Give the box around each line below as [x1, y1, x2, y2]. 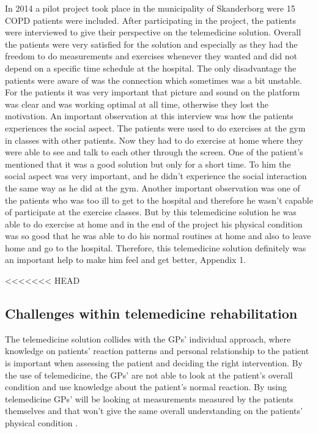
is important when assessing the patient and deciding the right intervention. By [5, 357, 303, 369]
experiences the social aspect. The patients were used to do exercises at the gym [5, 121, 306, 134]
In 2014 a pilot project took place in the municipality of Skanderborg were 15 [5, 2, 295, 14]
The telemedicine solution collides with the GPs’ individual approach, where [5, 332, 291, 345]
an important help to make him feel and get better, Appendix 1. [5, 253, 246, 266]
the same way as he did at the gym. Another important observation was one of [5, 181, 300, 194]
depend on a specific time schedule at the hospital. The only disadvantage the [5, 61, 297, 74]
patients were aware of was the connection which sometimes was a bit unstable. [5, 73, 302, 86]
